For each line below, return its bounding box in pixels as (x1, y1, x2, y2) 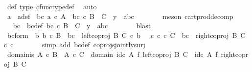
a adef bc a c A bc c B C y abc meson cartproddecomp (7, 11, 233, 21)
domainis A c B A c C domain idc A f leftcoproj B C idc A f (7, 49, 218, 59)
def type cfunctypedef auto (7, 1, 97, 11)
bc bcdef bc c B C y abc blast (13, 20, 151, 31)
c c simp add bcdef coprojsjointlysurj (4, 39, 145, 50)
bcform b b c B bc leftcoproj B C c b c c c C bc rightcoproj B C (7, 30, 246, 40)
